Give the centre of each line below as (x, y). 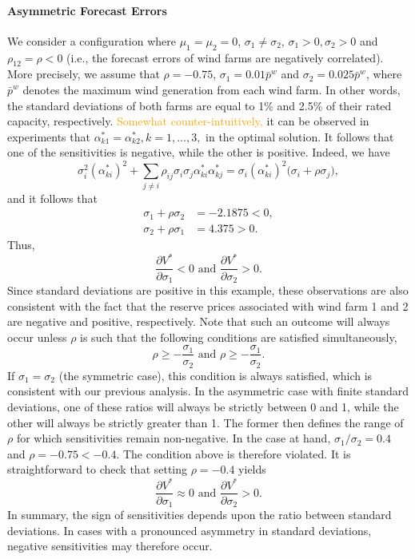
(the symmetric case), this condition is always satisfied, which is (215, 375)
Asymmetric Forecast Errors (87, 10)
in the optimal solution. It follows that (300, 136)
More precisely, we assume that (84, 74)
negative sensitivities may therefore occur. (110, 546)
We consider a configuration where (92, 40)
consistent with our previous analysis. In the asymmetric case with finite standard (208, 391)
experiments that (49, 136)
